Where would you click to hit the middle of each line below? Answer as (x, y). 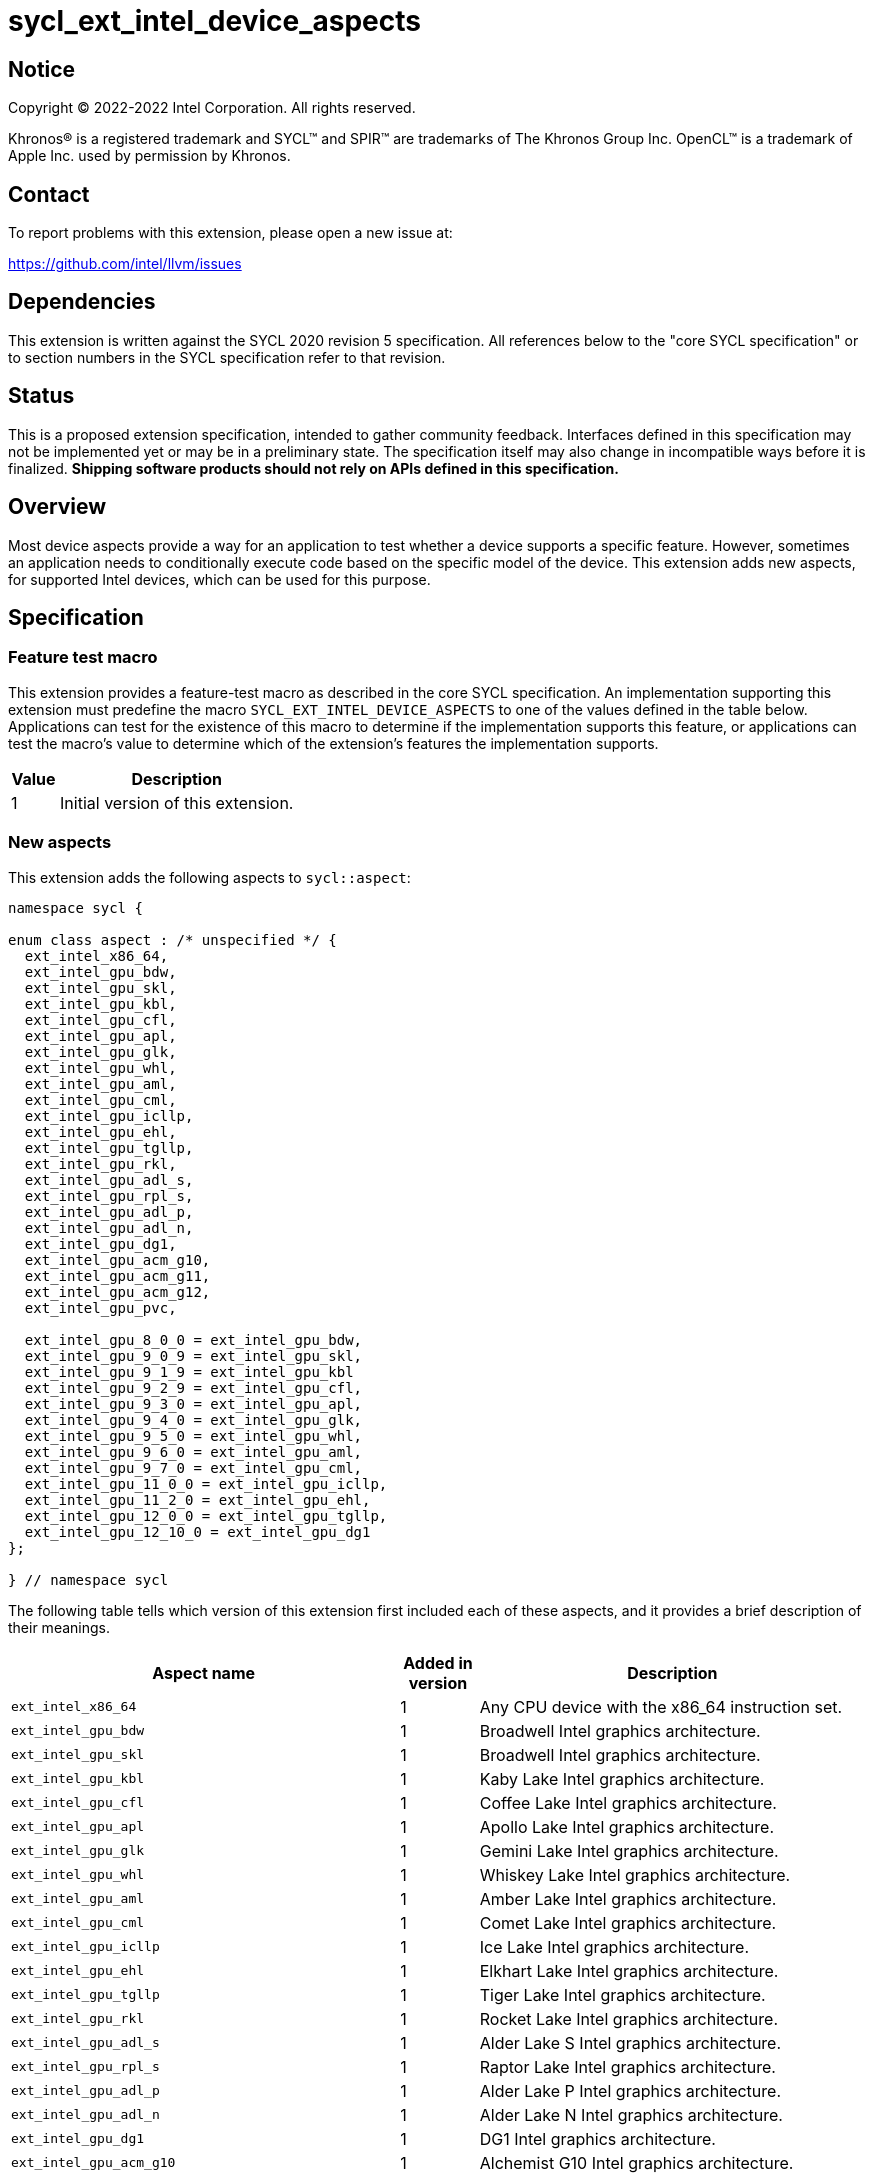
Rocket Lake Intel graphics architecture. (629, 2018)
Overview (57, 507)
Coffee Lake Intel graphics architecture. (628, 1802)
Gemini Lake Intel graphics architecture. (629, 1850)
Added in (438, 1662)
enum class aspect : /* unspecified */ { (172, 939)
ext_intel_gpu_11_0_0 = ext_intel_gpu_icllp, (206, 1483)
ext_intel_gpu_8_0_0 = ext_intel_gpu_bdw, (193, 1339)
